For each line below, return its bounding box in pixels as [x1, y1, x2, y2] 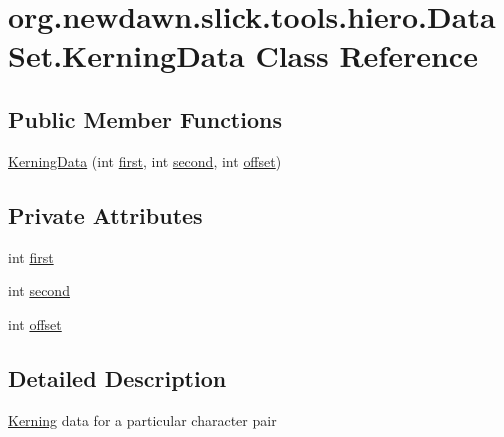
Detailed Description [8, 362, 227, 393]
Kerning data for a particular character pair [8, 409, 277, 430]
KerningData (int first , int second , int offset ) [8, 150, 282, 171]
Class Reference [255, 35, 478, 76]
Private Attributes [8, 199, 203, 230]
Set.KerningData [8, 35, 245, 76]
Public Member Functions [8, 103, 282, 134]
